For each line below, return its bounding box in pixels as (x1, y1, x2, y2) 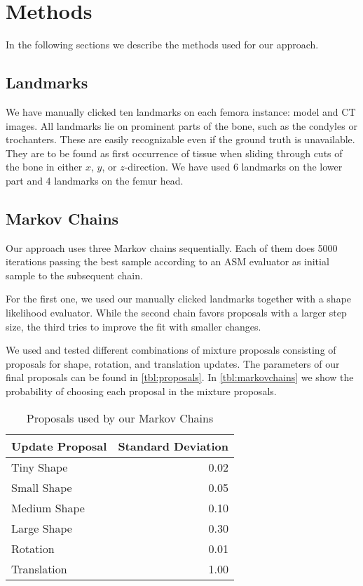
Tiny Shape (11, 458, 68, 475)
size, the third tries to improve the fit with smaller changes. (6, 319, 261, 333)
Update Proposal (11, 437, 107, 454)
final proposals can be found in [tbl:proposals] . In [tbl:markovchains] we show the (6, 370, 354, 385)
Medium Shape (11, 499, 85, 516)
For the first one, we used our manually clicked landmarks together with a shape (6, 291, 352, 306)
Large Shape (11, 519, 72, 536)
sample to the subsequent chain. (6, 267, 143, 282)
